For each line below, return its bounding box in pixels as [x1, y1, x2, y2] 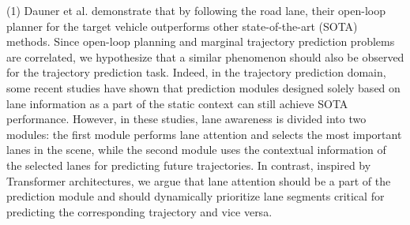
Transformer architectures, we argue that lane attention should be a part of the [6, 172, 391, 189]
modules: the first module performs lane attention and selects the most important [6, 126, 402, 142]
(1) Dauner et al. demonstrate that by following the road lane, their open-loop [6, 2, 386, 18]
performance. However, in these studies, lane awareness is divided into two [6, 111, 367, 127]
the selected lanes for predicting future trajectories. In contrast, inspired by [6, 156, 371, 173]
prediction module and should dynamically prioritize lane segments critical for [6, 188, 385, 204]
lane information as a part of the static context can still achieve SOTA [6, 95, 348, 111]
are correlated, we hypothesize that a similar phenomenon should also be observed [6, 48, 404, 65]
